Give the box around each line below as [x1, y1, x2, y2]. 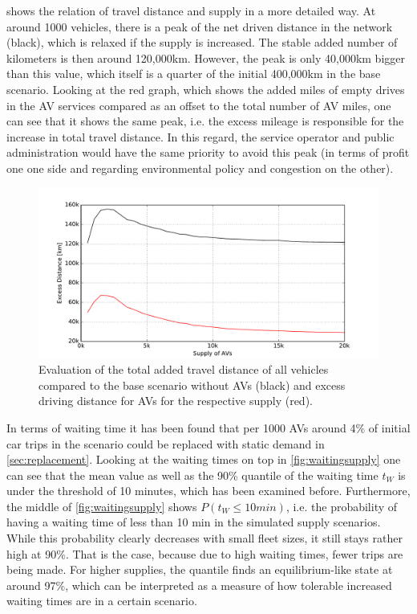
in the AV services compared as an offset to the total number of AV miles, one [6, 96, 391, 113]
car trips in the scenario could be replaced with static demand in [6, 435, 325, 452]
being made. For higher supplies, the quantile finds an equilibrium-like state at [6, 561, 393, 578]
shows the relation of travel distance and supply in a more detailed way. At [6, 2, 376, 18]
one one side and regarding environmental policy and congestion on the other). [6, 159, 394, 176]
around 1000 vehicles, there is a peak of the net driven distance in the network [6, 18, 393, 35]
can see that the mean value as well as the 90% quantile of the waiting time [6, 466, 379, 483]
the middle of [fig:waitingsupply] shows [6, 497, 197, 514]
